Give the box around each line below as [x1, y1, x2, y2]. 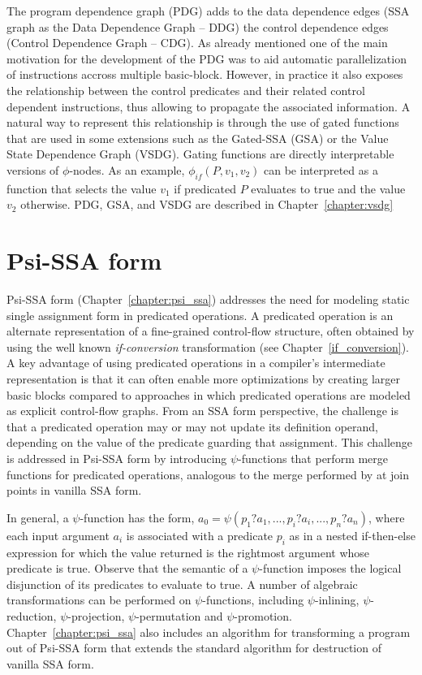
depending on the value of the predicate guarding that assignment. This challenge [6, 434, 413, 451]
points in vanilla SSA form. [6, 482, 142, 499]
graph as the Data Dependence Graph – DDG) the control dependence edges [6, 18, 389, 35]
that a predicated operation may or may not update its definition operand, [6, 418, 379, 435]
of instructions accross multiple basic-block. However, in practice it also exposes [6, 66, 403, 83]
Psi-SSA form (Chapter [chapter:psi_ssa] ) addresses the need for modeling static [6, 291, 410, 308]
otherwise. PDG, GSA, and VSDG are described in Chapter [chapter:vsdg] [20, 196, 394, 213]
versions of [6, 161, 59, 178]
